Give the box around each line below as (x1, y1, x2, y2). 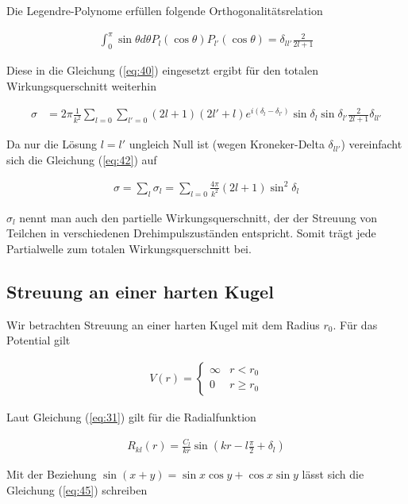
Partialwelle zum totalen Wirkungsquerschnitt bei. (6, 240, 252, 256)
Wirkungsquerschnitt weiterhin (6, 77, 156, 94)
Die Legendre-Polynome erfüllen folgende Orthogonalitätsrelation (6, 2, 323, 18)
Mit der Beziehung (6, 466, 97, 483)
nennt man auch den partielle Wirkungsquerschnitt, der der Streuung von (19, 209, 378, 225)
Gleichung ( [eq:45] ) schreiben (6, 481, 148, 498)
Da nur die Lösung (6, 136, 98, 152)
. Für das (333, 316, 378, 333)
